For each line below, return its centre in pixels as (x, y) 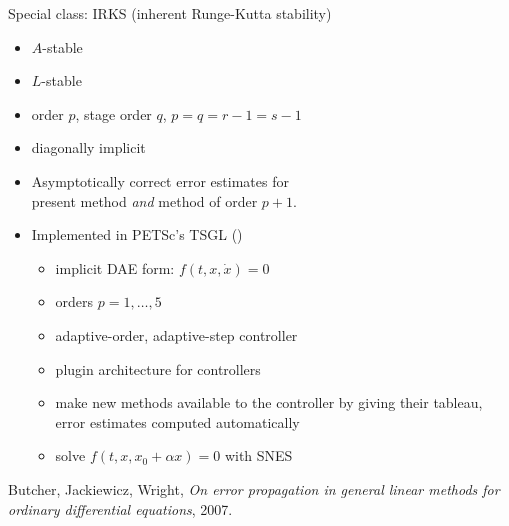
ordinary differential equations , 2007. (120, 508)
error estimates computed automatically (177, 421)
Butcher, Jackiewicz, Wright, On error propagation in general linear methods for (254, 488)
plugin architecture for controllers (158, 368)
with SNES (258, 455)
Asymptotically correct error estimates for (160, 180)
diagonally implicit (88, 147)
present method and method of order (144, 200)
